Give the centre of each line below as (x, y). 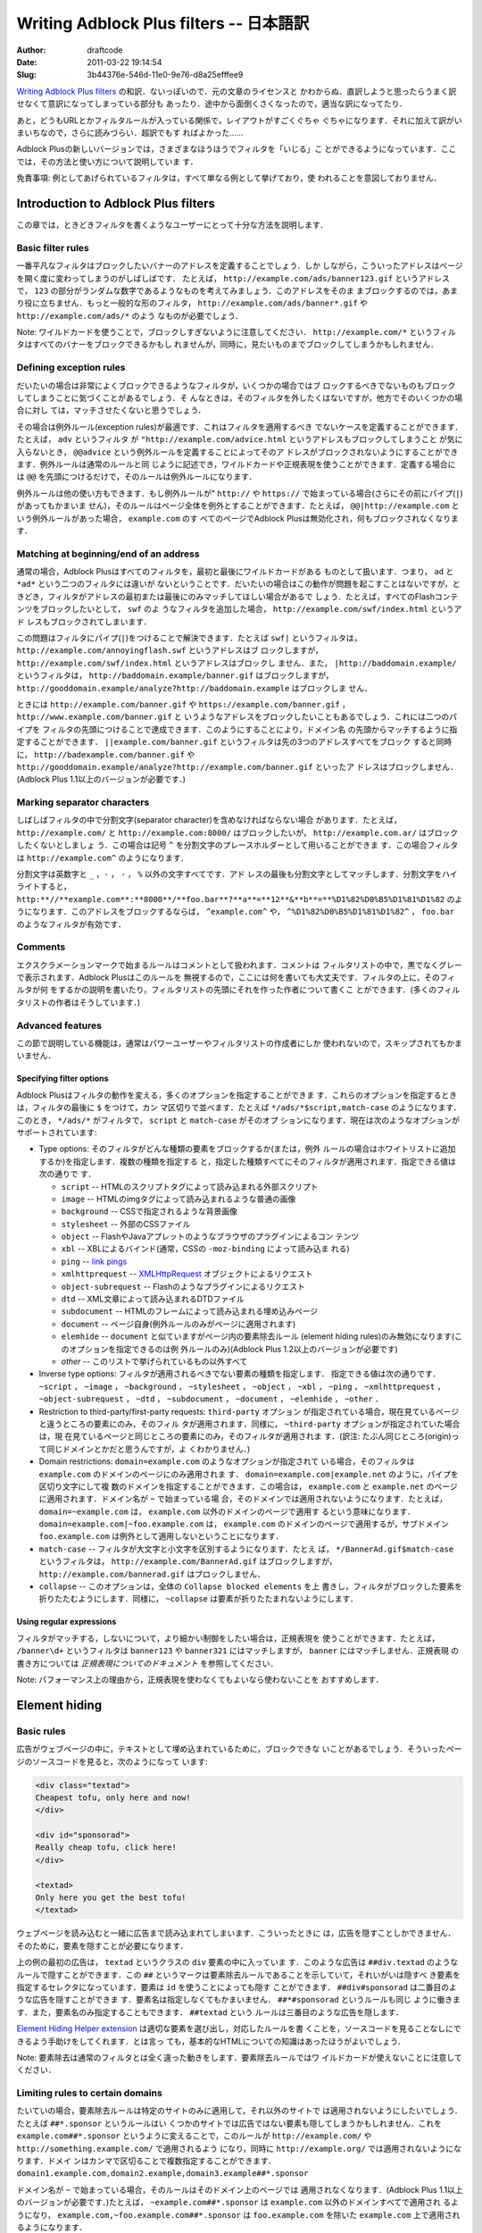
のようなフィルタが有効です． (71, 924)
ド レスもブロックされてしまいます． (84, 622)
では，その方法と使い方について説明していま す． (107, 162)
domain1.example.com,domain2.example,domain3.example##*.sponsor (162, 2174)
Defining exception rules (71, 368)
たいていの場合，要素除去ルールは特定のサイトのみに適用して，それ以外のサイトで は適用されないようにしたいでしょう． (240, 2111)
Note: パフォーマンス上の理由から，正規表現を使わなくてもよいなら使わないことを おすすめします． (200, 1679)
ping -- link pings (94, 1261)
